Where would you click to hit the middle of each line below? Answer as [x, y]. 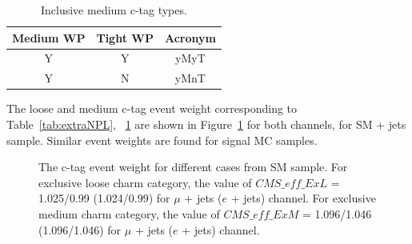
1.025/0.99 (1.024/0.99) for [104, 198]
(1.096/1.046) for [80, 229]
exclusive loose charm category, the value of [145, 182]
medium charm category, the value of [129, 213]
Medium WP [49, 37]
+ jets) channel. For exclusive [303, 198]
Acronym [190, 37]
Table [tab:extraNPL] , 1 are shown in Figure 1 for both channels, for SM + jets [206, 124]
